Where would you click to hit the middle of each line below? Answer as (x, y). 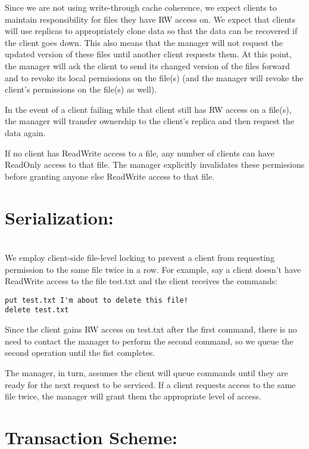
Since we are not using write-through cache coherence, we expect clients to (141, 7)
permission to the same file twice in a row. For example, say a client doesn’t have (153, 269)
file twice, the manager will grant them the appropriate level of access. (133, 396)
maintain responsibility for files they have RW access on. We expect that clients (150, 19)
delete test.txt (37, 310)
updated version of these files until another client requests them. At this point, (148, 54)
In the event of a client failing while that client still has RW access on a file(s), (148, 109)
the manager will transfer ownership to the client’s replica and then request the (149, 121)
